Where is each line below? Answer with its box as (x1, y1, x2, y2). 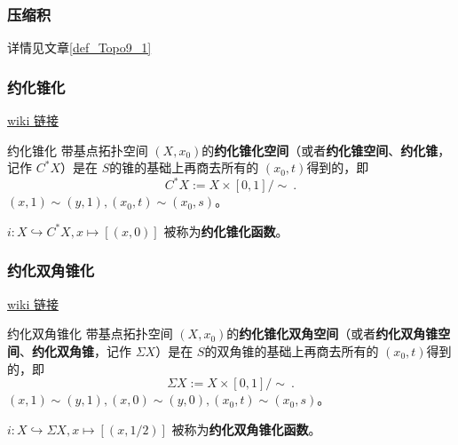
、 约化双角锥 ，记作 (20, 341, 131, 360)
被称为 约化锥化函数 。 (163, 221, 288, 240)
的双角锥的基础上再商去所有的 (204, 341, 379, 360)
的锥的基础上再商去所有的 (109, 158, 259, 177)
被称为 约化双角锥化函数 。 (171, 419, 321, 438)
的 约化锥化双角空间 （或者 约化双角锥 (226, 324, 438, 343)
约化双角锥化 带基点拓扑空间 (7, 324, 173, 343)
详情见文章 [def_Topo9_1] (7, 38, 152, 57)
